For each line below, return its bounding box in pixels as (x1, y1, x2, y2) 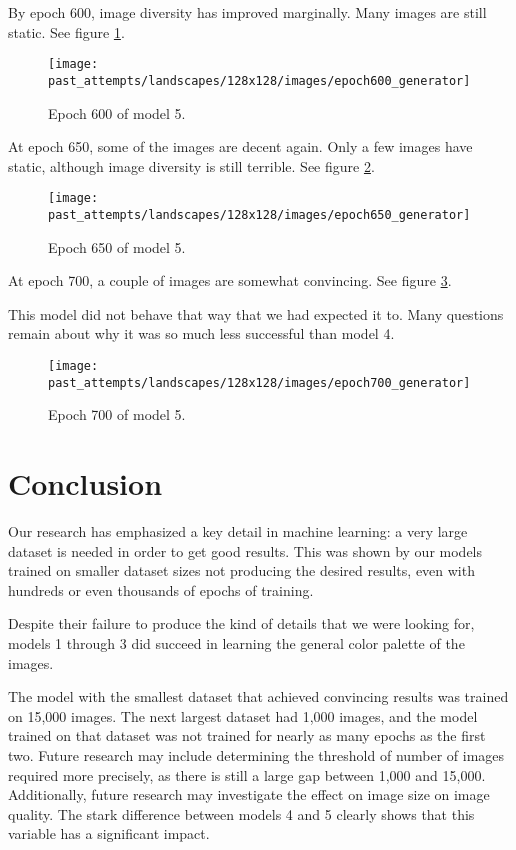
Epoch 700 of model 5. (48, 404, 186, 425)
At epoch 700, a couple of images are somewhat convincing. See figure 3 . (8, 270, 452, 291)
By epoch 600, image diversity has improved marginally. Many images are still (8, 2, 487, 22)
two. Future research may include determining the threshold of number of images (8, 744, 505, 765)
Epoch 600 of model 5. (48, 102, 186, 123)
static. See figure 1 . (8, 21, 125, 42)
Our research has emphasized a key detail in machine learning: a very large (8, 521, 468, 541)
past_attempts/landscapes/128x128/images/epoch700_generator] (48, 375, 471, 390)
